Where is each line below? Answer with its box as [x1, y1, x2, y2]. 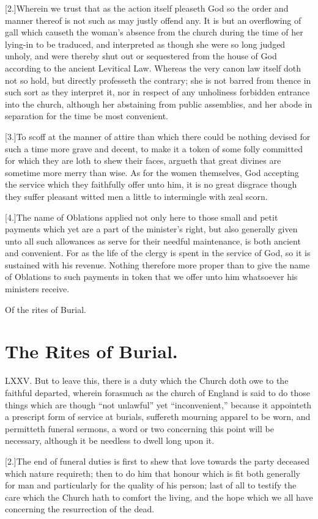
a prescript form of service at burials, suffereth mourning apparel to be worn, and [5, 410, 311, 423]
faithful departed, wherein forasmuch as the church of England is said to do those [5, 386, 310, 399]
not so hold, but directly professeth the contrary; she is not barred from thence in [5, 73, 311, 86]
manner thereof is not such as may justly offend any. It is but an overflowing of [5, 13, 301, 26]
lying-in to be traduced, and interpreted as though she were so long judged [5, 37, 286, 50]
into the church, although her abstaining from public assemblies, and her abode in [5, 97, 312, 110]
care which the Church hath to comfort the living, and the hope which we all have [5, 490, 313, 503]
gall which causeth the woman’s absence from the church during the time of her [5, 26, 303, 39]
